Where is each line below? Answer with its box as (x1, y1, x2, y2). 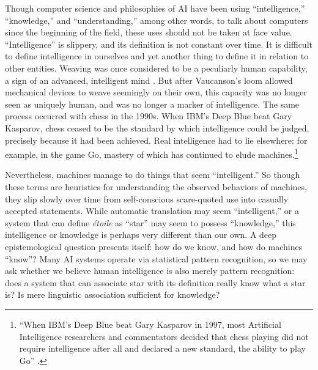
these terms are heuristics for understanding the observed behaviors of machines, (5, 180, 307, 193)
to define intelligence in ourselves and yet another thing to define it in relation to (5, 50, 309, 62)
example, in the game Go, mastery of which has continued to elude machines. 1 (5, 146, 298, 160)
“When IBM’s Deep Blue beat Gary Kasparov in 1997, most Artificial (19, 317, 281, 330)
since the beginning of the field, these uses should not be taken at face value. (5, 26, 292, 39)
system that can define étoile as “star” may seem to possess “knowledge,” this (5, 216, 296, 229)
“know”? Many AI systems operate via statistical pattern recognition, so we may (5, 252, 308, 265)
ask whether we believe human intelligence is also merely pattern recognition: (5, 264, 295, 277)
